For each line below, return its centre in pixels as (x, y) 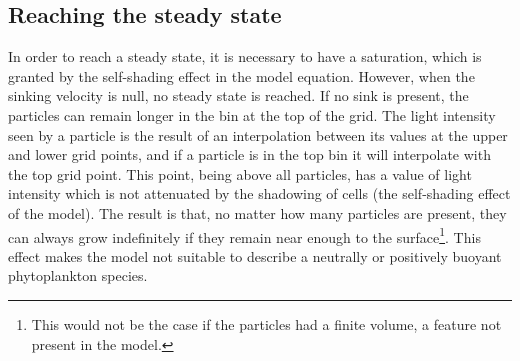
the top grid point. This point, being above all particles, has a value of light (240, 173)
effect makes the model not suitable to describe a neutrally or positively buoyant (255, 255)
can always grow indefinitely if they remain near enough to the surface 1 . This (244, 235)
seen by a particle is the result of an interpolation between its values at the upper (258, 134)
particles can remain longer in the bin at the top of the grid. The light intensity (252, 114)
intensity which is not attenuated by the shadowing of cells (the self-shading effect (259, 193)
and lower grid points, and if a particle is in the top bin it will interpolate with (249, 154)
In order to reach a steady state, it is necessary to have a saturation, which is (245, 56)
